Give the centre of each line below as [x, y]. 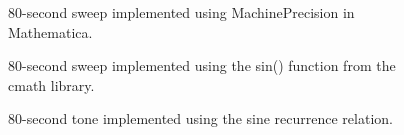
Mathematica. [50, 31]
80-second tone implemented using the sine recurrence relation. [200, 118]
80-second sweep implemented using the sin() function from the [202, 65]
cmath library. [51, 84]
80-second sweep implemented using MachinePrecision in [181, 12]
